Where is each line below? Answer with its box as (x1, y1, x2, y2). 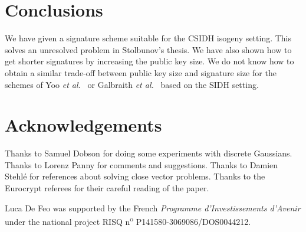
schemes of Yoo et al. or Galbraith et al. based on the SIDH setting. (5, 78, 259, 90)
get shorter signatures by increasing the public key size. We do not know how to (5, 55, 294, 67)
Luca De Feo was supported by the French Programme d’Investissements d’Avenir (5, 201, 301, 214)
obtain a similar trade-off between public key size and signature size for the (5, 66, 277, 79)
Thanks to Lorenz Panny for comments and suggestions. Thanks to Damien (5, 158, 278, 171)
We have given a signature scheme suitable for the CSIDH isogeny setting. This (5, 32, 292, 44)
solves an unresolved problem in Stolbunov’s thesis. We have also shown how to (5, 43, 292, 55)
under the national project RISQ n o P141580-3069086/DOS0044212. (5, 214, 251, 227)
